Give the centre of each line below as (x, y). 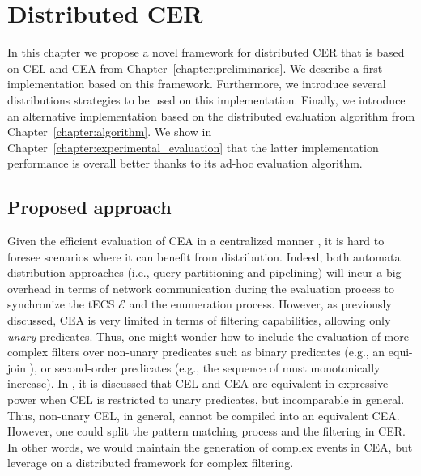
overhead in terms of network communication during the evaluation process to (201, 288)
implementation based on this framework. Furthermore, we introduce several (197, 84)
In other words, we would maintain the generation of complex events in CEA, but (210, 446)
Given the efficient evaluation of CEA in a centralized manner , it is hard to (196, 241)
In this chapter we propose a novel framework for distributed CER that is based (206, 52)
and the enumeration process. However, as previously (260, 304)
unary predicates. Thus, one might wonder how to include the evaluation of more (208, 336)
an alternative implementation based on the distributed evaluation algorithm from (211, 115)
